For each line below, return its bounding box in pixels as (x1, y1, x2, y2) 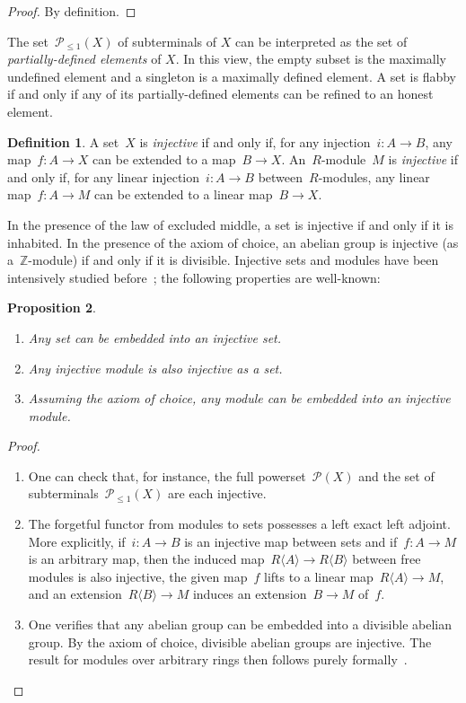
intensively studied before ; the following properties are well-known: (7, 268, 381, 286)
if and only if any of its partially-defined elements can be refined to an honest (7, 84, 434, 103)
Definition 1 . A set (7, 132, 119, 151)
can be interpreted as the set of (235, 31, 408, 50)
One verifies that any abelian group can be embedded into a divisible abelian (28, 615, 453, 634)
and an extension (28, 584, 122, 603)
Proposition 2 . (7, 298, 96, 317)
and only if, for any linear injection (7, 167, 200, 186)
